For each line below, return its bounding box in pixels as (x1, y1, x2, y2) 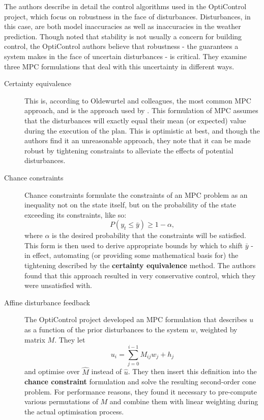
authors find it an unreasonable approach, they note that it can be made (24, 135, 251, 146)
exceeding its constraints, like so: (24, 209, 127, 220)
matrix (24, 334, 45, 345)
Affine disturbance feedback (4, 297, 90, 307)
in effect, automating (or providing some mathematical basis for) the (24, 250, 239, 260)
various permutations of (24, 396, 98, 407)
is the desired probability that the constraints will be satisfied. (52, 230, 246, 241)
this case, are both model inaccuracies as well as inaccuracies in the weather (4, 21, 241, 32)
